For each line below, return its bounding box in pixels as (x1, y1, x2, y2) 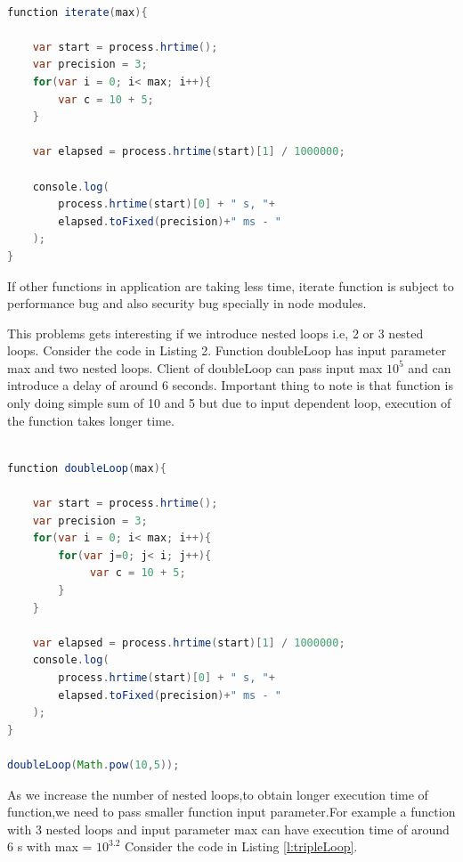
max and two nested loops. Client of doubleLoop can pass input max (7, 358, 383, 377)
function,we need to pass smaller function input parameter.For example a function (7, 802, 456, 821)
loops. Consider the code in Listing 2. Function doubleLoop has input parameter (7, 341, 447, 360)
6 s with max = (7, 837, 93, 856)
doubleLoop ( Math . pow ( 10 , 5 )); (7, 758, 180, 771)
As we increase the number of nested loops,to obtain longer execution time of (7, 785, 428, 803)
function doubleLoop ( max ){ (7, 461, 167, 475)
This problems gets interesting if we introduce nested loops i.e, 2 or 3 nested (7, 323, 424, 342)
